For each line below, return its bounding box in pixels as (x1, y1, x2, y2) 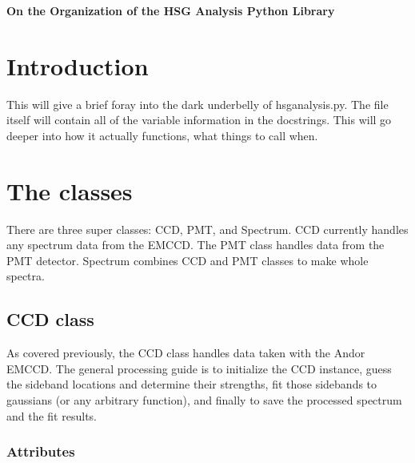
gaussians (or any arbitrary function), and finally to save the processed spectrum (6, 391, 402, 408)
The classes (6, 174, 133, 207)
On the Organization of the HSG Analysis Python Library (6, 2, 335, 18)
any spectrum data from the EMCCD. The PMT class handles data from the (6, 236, 385, 253)
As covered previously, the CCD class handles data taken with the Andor (6, 344, 365, 361)
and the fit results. (6, 407, 97, 424)
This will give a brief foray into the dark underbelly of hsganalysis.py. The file (6, 95, 389, 112)
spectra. (6, 268, 45, 284)
